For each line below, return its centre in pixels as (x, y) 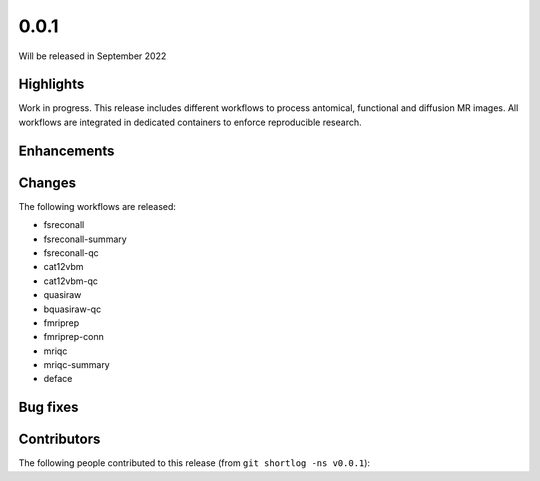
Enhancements (66, 150)
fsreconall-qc (71, 252)
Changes (47, 182)
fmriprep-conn (73, 337)
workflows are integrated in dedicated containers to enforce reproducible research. (190, 122)
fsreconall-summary (85, 239)
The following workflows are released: (97, 206)
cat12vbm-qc (71, 281)
